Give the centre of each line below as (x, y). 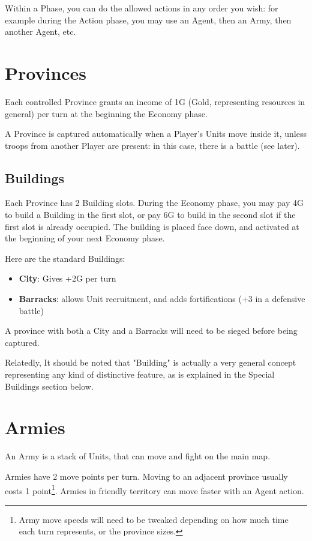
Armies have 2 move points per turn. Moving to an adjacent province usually (146, 476)
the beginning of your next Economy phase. (85, 238)
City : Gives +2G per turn (67, 278)
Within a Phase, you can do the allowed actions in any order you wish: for (142, 8)
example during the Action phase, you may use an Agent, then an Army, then (148, 20)
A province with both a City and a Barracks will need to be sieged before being (151, 331)
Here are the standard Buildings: (65, 258)
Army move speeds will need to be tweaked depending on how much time (154, 519)
